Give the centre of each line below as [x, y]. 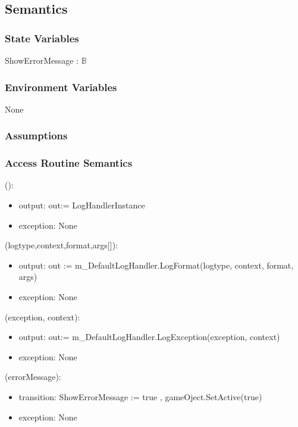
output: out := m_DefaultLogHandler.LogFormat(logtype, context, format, [156, 265]
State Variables [42, 38]
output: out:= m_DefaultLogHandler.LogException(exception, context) [149, 337]
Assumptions [36, 135]
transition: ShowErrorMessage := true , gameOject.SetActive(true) [140, 397]
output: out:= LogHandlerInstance [82, 205]
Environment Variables [61, 87]
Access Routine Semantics [69, 163]
